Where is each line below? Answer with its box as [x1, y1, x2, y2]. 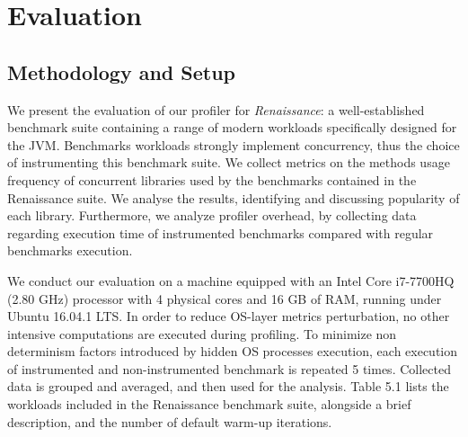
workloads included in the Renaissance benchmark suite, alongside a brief [7, 395, 411, 414]
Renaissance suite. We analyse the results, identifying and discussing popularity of [7, 188, 460, 207]
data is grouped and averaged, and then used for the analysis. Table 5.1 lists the [7, 377, 449, 396]
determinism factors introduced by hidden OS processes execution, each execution [7, 342, 458, 361]
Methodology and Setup [7, 58, 236, 85]
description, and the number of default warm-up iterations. [7, 412, 332, 431]
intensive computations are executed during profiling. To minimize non [7, 324, 397, 343]
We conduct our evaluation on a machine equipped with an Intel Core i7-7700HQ [7, 271, 455, 290]
